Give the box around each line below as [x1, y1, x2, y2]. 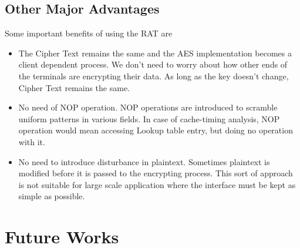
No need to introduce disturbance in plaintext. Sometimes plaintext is [18, 155, 270, 167]
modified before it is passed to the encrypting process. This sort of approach [18, 167, 293, 179]
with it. [18, 135, 45, 148]
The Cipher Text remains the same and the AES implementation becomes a [18, 46, 292, 59]
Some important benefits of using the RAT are [5, 27, 173, 39]
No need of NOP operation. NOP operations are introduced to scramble [18, 101, 278, 113]
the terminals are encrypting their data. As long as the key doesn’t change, [18, 69, 289, 82]
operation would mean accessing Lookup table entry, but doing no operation [18, 124, 293, 136]
